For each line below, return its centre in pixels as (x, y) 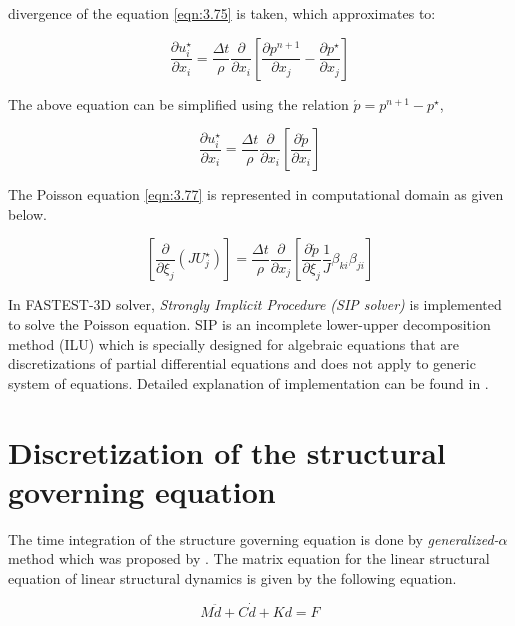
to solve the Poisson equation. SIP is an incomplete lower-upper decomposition (249, 323)
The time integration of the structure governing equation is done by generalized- (253, 538)
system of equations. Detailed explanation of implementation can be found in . (248, 382)
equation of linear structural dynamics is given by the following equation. (232, 577)
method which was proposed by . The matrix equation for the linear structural (249, 558)
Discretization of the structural (227, 451)
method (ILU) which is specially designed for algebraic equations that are (233, 343)
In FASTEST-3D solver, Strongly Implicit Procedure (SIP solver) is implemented (255, 304)
